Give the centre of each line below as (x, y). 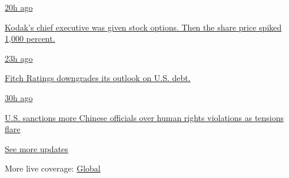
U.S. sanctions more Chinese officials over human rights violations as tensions (144, 117)
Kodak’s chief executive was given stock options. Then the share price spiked (143, 27)
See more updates (36, 148)
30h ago (19, 97)
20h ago (19, 7)
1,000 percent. (30, 38)
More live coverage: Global (53, 168)
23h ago (19, 58)
